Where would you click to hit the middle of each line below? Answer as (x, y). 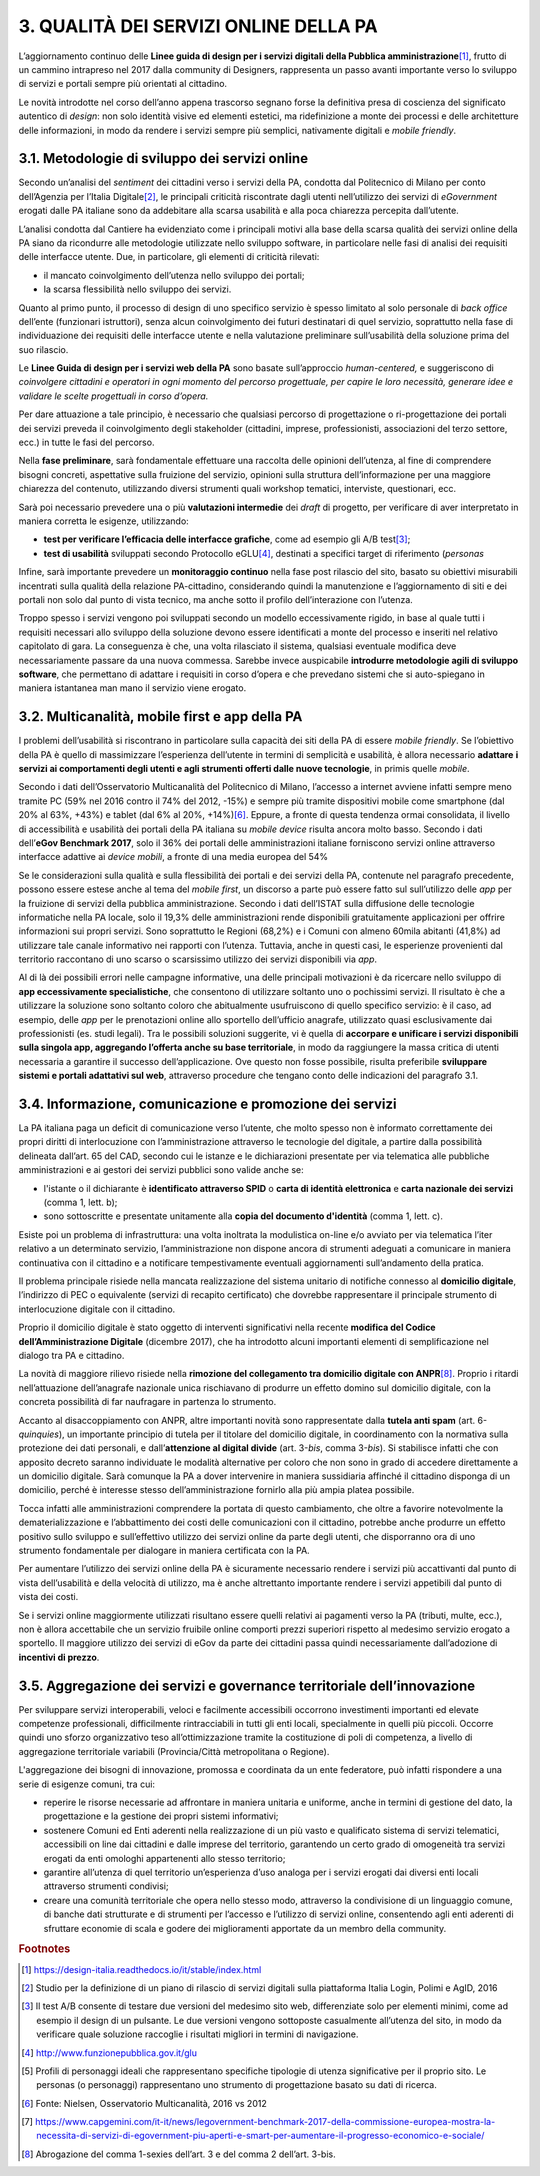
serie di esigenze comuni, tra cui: (86, 1784)
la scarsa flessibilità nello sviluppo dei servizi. (137, 289)
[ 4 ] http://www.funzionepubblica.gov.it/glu (109, 2052)
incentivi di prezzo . (59, 1657)
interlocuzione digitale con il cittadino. (97, 1309)
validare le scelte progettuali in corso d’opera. (113, 396)
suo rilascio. (43, 349)
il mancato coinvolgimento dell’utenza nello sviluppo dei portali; (174, 275)
